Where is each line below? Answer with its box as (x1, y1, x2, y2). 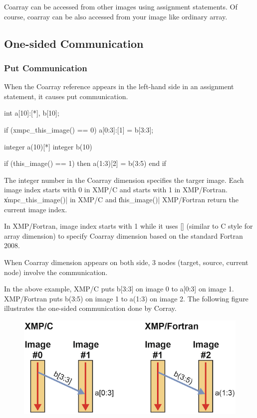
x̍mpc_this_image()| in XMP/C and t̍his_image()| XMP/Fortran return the (4, 194, 239, 204)
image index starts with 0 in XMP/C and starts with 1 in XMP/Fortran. (4, 184, 228, 195)
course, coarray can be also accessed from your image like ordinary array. (4, 11, 228, 21)
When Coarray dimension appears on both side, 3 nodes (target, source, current (4, 257, 249, 267)
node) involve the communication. (4, 267, 108, 277)
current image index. (4, 204, 67, 214)
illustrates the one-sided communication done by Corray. (4, 303, 177, 313)
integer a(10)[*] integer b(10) (4, 141, 92, 151)
